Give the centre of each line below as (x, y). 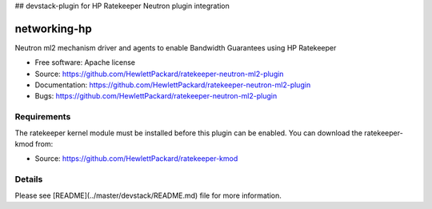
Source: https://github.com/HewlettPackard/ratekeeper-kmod (136, 159)
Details (29, 179)
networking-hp (53, 28)
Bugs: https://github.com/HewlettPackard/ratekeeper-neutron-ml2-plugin (156, 96)
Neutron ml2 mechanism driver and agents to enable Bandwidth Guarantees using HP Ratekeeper (176, 47)
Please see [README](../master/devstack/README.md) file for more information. (148, 195)
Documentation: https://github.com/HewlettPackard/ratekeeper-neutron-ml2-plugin (173, 85)
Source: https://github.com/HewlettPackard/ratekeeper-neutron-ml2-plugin (159, 74)
